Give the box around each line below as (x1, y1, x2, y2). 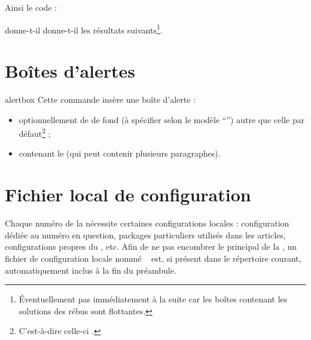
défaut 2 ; (19, 125, 51, 139)
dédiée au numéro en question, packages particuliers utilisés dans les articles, (5, 228, 286, 241)
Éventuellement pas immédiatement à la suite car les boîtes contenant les (19, 293, 288, 305)
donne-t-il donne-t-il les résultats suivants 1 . (5, 22, 163, 36)
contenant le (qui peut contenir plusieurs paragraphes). (19, 147, 221, 160)
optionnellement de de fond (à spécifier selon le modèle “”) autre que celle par (19, 113, 305, 125)
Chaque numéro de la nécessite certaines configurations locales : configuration (5, 217, 289, 229)
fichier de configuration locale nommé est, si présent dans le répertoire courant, (5, 252, 301, 264)
